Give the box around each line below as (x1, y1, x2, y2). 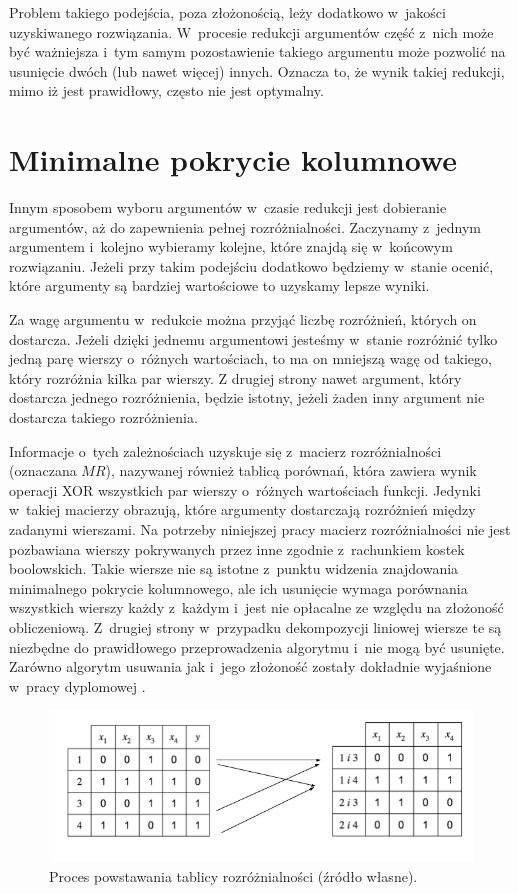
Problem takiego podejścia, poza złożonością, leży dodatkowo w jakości (9, 2, 446, 22)
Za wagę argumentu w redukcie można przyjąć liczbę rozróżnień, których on (9, 309, 477, 330)
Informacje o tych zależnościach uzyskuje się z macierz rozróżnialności (9, 440, 442, 461)
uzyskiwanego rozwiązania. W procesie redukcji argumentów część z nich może (9, 21, 494, 42)
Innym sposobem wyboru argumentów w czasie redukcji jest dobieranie (9, 197, 447, 218)
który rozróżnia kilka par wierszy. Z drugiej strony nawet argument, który (9, 367, 462, 388)
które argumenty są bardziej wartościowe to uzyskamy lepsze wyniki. (9, 275, 430, 296)
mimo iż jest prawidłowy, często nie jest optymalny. (9, 80, 324, 101)
